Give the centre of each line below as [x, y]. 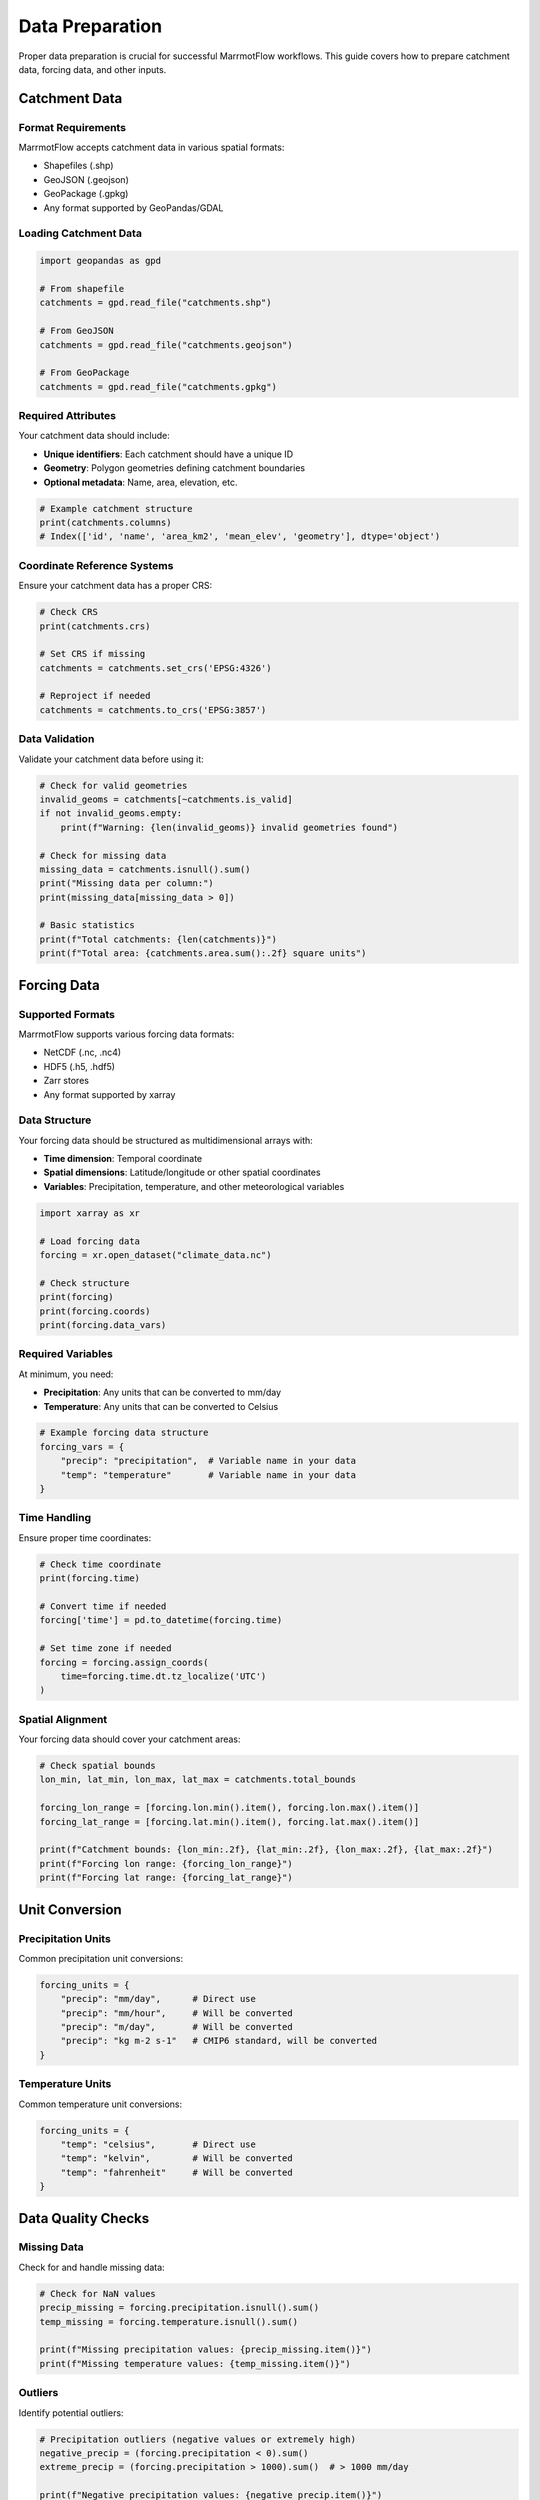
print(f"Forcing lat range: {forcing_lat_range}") [166, 1878]
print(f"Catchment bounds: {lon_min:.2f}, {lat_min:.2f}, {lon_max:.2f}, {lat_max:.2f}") [266, 1849]
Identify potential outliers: [71, 2412]
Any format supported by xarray [109, 1094]
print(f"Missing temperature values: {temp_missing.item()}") [195, 2363]
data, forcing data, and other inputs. [92, 69]
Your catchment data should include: [94, 436]
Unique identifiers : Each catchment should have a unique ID [168, 454]
